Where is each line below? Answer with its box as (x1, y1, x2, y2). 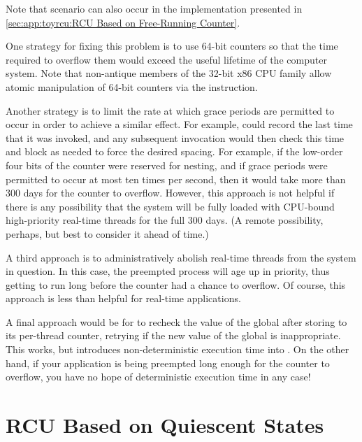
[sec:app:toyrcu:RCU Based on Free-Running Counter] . (6, 15, 240, 29)
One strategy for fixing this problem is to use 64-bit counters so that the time (6, 38, 338, 53)
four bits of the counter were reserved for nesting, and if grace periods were (6, 157, 328, 172)
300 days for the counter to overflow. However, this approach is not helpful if (6, 185, 335, 200)
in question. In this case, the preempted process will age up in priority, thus (6, 264, 330, 278)
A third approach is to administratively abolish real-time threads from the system (6, 250, 356, 264)
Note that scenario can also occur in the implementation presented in (6, 1, 303, 15)
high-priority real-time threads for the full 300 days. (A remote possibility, (6, 213, 324, 227)
